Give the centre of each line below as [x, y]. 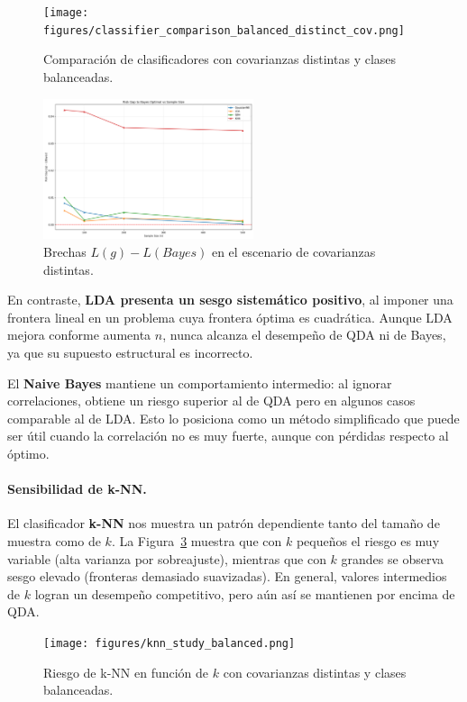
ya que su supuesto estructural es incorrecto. [130, 353]
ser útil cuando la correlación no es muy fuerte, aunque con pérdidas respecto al [228, 436]
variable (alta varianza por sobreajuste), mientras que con [167, 558]
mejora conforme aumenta [79, 335]
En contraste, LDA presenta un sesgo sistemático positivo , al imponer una [230, 300]
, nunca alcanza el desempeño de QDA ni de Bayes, [304, 335]
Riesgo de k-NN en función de [126, 672]
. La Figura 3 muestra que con [197, 541]
